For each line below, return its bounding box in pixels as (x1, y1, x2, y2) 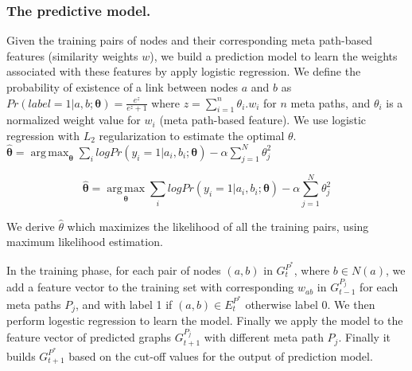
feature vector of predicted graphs (6, 329, 172, 346)
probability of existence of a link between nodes (6, 79, 239, 95)
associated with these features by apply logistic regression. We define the (6, 63, 361, 80)
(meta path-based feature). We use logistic (159, 111, 367, 128)
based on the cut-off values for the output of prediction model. (68, 347, 373, 364)
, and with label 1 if (76, 295, 173, 312)
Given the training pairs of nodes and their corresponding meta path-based (6, 32, 372, 49)
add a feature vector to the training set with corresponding (6, 279, 294, 295)
